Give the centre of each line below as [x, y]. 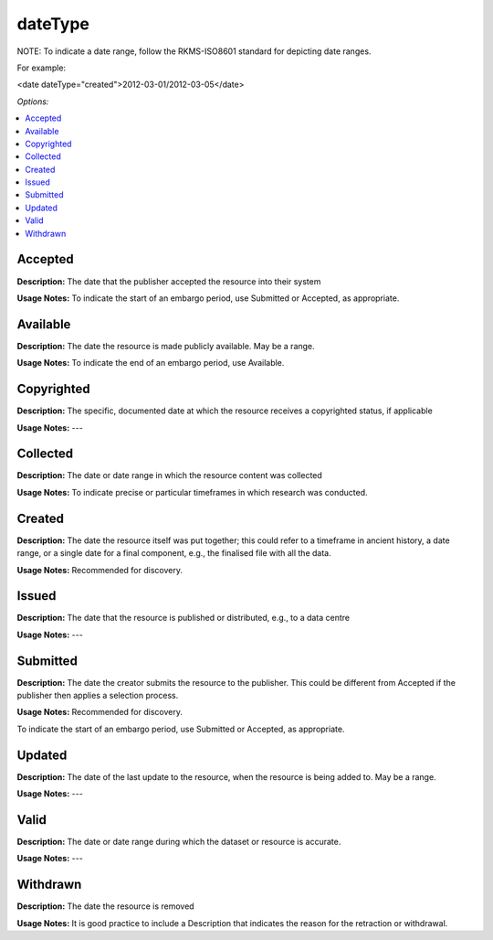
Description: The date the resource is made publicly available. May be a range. [166, 346]
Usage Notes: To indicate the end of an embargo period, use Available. [151, 363]
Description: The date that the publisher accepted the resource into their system [169, 281]
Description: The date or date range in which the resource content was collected [170, 475]
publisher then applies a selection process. [98, 696]
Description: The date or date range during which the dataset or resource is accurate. [179, 842]
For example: [42, 68]
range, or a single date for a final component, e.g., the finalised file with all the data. [174, 553]
